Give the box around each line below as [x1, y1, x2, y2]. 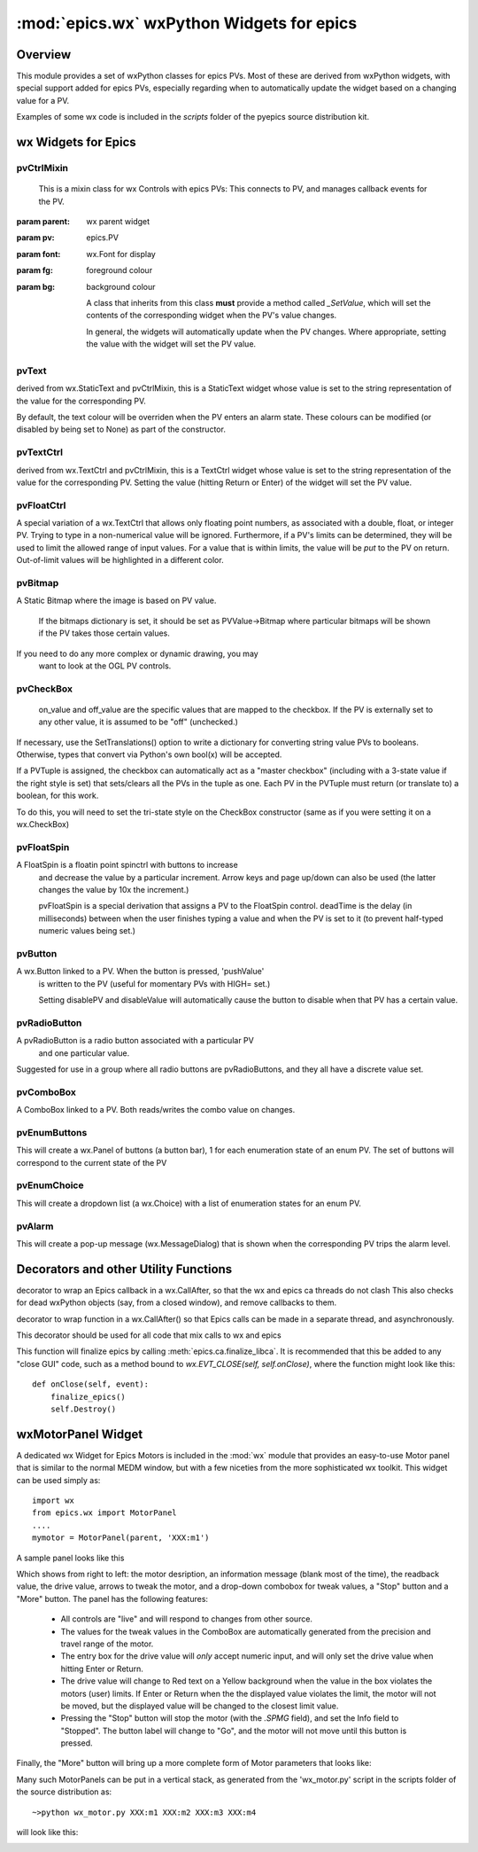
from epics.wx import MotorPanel [32, 1508, 177, 1518]
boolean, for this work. [16, 790, 99, 801]
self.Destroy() [50, 1403, 117, 1414]
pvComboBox [16, 1086, 77, 1098]
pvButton [16, 947, 58, 959]
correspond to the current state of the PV [16, 1157, 167, 1168]
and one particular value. [38, 1047, 130, 1059]
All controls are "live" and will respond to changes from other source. [60, 1614, 313, 1624]
